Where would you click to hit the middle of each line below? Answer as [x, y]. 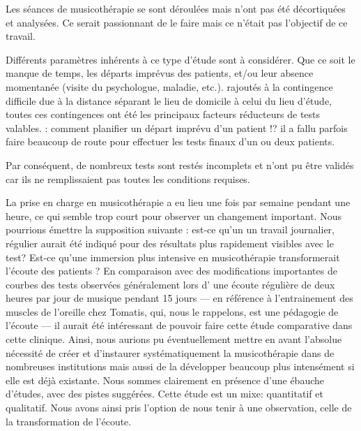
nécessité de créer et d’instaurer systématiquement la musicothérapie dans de [170, 352]
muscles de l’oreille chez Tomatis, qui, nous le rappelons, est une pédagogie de [172, 311]
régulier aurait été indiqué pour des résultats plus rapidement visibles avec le [170, 243]
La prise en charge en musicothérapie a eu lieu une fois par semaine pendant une [178, 202]
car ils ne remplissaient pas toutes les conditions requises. [128, 178]
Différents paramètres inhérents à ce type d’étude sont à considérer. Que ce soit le [180, 59]
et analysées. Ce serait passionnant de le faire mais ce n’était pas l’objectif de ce [177, 22]
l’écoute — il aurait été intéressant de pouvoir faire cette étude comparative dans [179, 325]
